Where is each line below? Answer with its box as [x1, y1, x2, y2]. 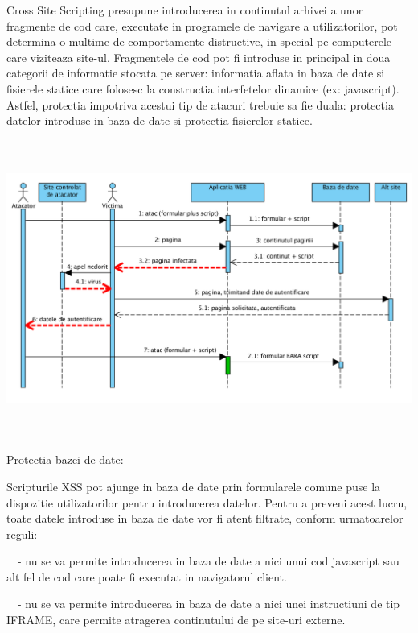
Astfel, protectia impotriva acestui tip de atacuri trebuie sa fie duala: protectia [6, 96, 394, 113]
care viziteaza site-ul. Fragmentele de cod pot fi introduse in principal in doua [6, 48, 391, 65]
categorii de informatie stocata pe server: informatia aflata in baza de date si [6, 64, 385, 81]
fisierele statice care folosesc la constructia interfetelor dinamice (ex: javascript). [6, 80, 400, 97]
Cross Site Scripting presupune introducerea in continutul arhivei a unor [6, 2, 363, 18]
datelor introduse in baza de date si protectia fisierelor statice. [6, 112, 313, 129]
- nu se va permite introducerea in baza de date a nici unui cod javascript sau [17, 552, 400, 569]
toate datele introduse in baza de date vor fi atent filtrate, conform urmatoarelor [6, 510, 404, 527]
